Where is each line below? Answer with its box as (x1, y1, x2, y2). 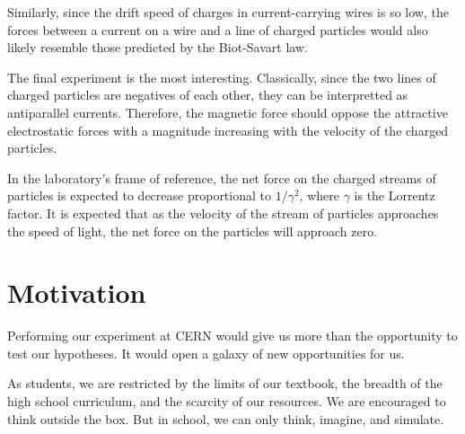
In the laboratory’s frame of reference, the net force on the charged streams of (7, 168, 436, 187)
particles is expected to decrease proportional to (7, 186, 271, 205)
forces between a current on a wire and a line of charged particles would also (7, 20, 428, 39)
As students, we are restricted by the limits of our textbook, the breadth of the (7, 374, 443, 393)
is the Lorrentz (354, 186, 435, 205)
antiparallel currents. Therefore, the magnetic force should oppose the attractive (7, 102, 448, 121)
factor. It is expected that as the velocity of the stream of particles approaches (7, 203, 439, 222)
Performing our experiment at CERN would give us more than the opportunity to (7, 326, 458, 345)
